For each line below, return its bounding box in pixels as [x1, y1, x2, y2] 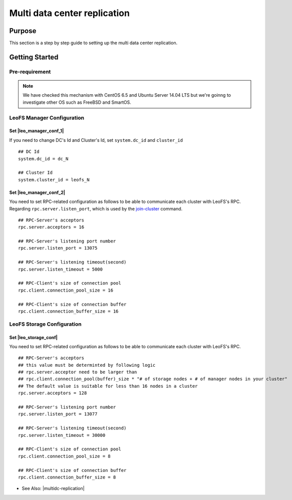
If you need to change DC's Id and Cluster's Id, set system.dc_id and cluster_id [9, 137, 183, 143]
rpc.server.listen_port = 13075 [18, 245, 98, 251]
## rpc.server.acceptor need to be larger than [18, 369, 137, 375]
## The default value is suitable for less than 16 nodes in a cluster [18, 383, 198, 389]
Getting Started [9, 53, 59, 61]
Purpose [9, 27, 37, 35]
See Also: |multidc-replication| [22, 485, 85, 491]
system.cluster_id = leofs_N [18, 177, 90, 182]
